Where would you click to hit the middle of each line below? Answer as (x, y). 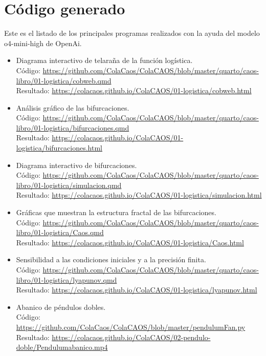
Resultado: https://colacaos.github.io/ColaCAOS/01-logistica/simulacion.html (139, 195)
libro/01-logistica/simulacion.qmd (69, 185)
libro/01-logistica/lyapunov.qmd (66, 279)
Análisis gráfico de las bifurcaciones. (73, 107)
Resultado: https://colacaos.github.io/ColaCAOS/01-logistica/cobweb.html (134, 90)
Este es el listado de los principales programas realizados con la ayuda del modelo (132, 33)
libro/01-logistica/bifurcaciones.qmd (73, 127)
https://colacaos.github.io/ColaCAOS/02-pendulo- (131, 337)
